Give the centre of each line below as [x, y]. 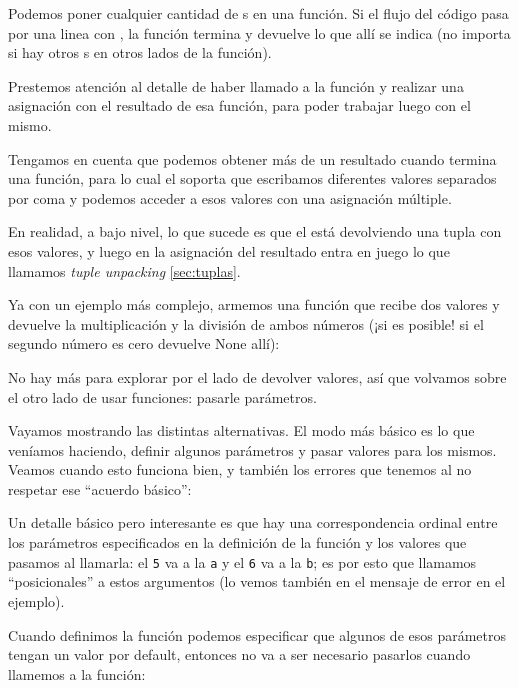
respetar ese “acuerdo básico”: [100, 488]
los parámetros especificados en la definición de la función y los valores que [237, 542]
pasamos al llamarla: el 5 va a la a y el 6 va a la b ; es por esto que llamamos [242, 561]
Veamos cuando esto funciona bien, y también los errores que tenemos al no [240, 469]
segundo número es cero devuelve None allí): [144, 343]
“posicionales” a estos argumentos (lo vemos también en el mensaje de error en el [257, 581]
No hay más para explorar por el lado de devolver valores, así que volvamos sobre [257, 376]
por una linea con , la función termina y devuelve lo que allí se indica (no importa [259, 32]
